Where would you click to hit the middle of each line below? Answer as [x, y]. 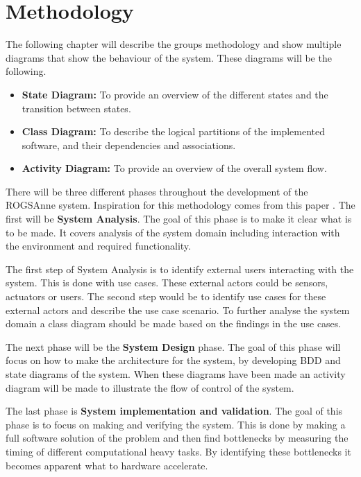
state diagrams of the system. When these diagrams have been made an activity [176, 374]
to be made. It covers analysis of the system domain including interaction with [173, 232]
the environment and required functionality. [98, 246]
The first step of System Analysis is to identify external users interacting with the [180, 269]
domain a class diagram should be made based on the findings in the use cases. [174, 323]
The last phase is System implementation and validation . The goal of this [174, 411]
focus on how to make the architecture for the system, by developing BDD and [173, 360]
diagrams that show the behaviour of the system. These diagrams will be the [169, 57]
